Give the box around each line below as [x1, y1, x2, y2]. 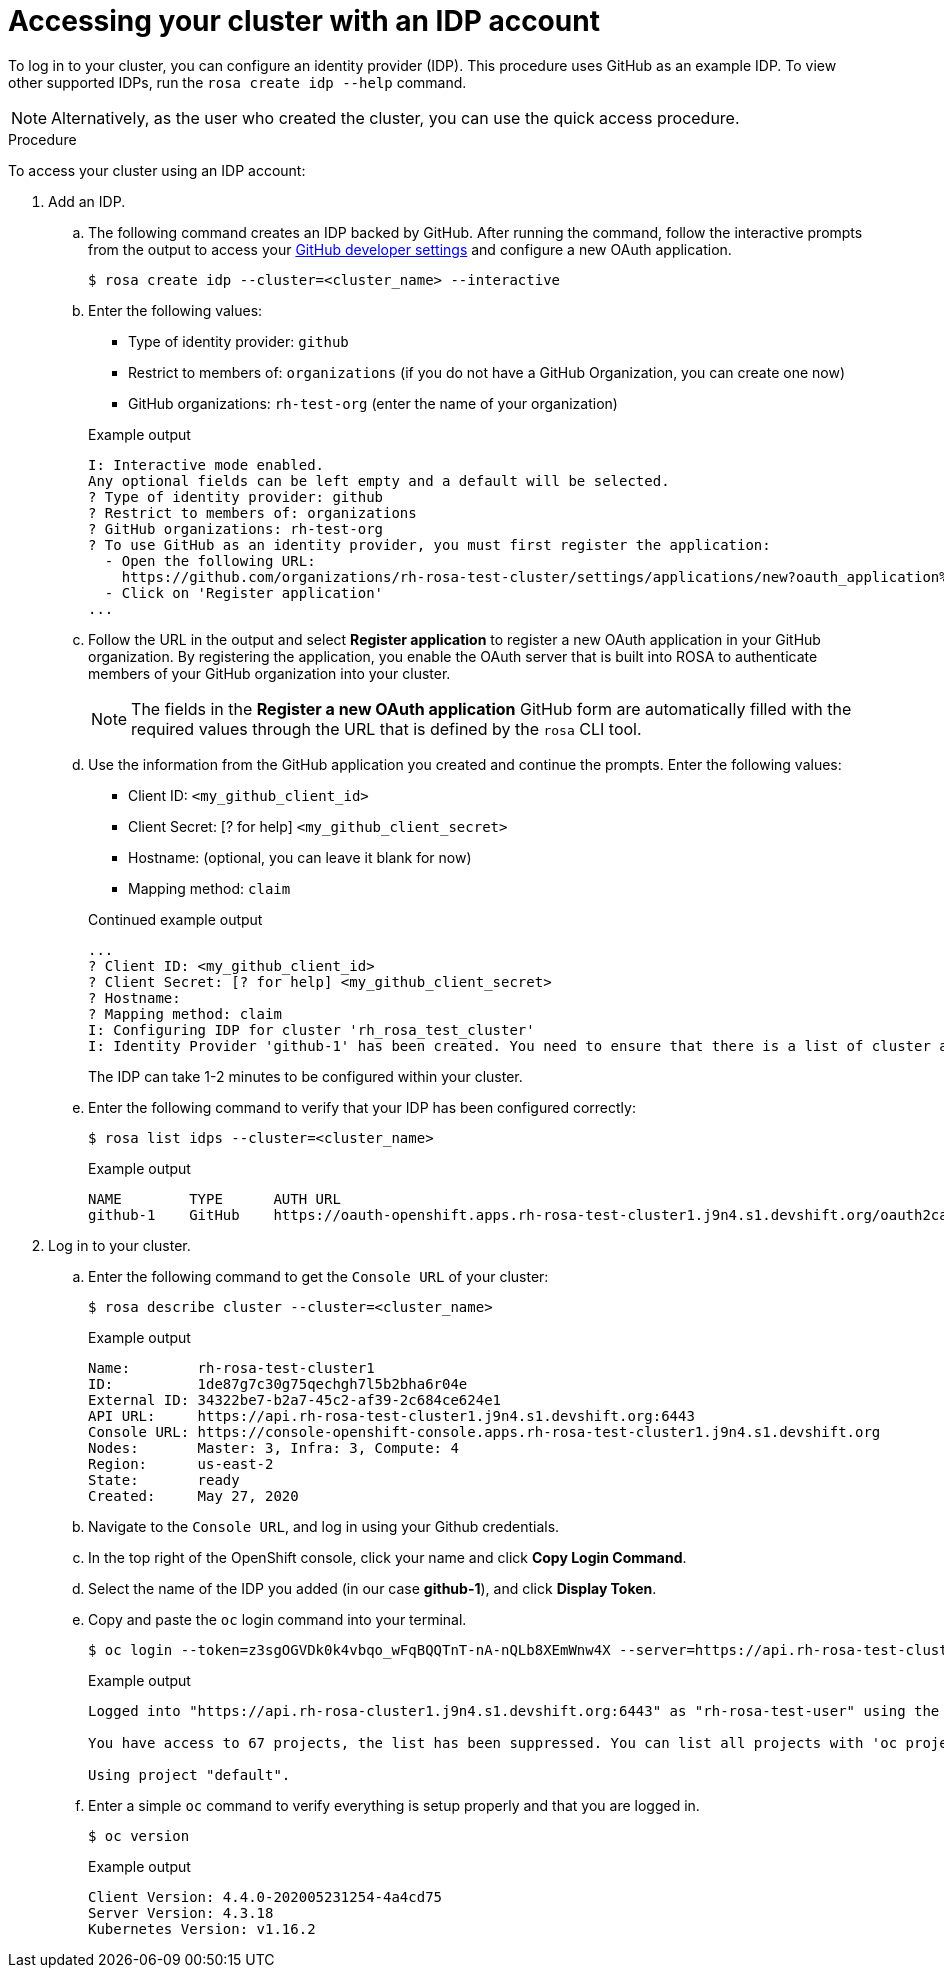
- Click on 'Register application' [104, 584, 384, 601]
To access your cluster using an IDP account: [8, 161, 306, 179]
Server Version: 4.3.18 [88, 1904, 274, 1921]
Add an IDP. [48, 192, 126, 210]
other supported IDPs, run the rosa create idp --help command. [8, 73, 467, 91]
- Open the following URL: [104, 552, 316, 569]
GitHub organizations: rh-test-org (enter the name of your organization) [128, 394, 618, 412]
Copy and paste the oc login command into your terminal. [88, 1610, 467, 1628]
